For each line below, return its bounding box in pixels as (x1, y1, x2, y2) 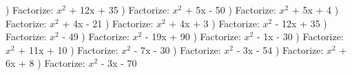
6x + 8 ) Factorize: (6, 56, 85, 70)
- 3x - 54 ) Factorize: (236, 42, 324, 57)
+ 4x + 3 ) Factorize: (169, 16, 260, 30)
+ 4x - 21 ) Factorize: (62, 16, 154, 30)
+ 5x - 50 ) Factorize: (185, 3, 276, 16)
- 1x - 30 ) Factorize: (256, 29, 344, 44)
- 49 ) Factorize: (62, 29, 130, 44)
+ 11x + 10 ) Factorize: (18, 42, 118, 57)
